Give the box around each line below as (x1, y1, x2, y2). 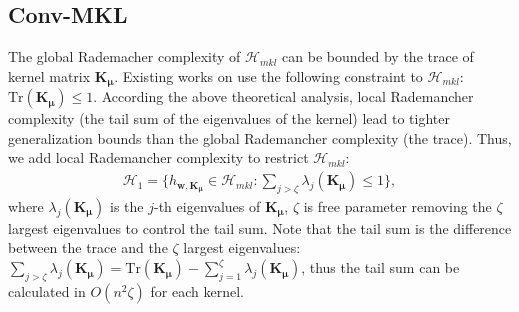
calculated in (8, 280, 86, 301)
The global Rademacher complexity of (8, 46, 241, 67)
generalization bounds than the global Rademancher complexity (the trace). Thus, (8, 127, 512, 148)
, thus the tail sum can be (301, 257, 460, 278)
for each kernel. (150, 280, 244, 301)
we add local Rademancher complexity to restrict (8, 147, 309, 168)
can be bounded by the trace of (282, 46, 474, 67)
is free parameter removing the (303, 195, 492, 216)
